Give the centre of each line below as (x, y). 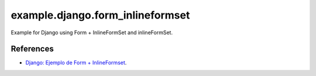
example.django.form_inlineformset (100, 15)
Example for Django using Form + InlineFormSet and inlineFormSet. (92, 32)
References (32, 49)
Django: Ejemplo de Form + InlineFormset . (76, 63)
